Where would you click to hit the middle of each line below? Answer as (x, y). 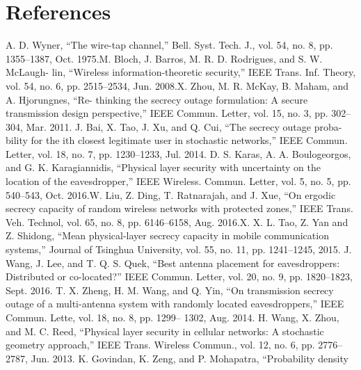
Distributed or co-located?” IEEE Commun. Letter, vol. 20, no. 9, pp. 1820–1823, (179, 276)
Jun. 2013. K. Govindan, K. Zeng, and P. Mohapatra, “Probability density (190, 358)
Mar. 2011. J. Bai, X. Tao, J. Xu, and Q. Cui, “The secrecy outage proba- (184, 126)
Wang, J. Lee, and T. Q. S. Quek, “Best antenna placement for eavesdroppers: (173, 263)
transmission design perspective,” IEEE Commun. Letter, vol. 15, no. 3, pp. (167, 113)
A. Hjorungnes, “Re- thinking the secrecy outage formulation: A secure (157, 99)
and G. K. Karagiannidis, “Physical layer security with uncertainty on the (163, 167)
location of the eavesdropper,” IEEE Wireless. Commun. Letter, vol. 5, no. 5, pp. (178, 181)
